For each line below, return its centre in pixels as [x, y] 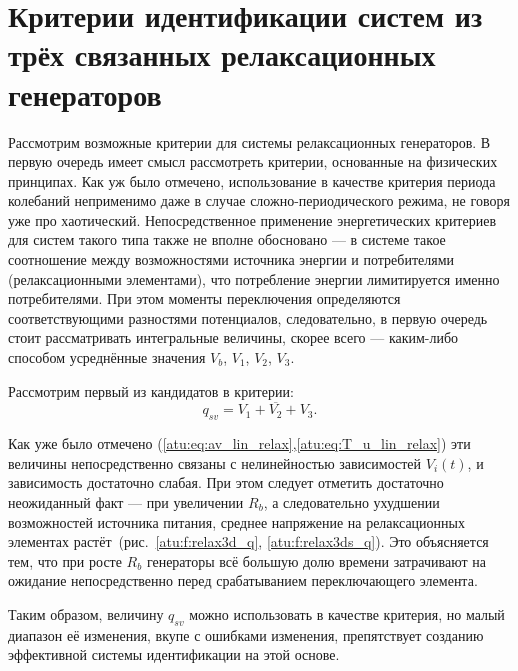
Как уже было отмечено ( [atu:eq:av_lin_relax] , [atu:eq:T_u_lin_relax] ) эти [239, 443]
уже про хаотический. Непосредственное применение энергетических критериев [252, 219]
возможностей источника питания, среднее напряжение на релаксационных [236, 521]
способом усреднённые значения [107, 357]
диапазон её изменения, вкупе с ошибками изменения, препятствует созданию [246, 634]
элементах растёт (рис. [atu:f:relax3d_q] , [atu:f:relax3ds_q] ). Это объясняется [248, 541]
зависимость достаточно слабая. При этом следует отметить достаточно [226, 482]
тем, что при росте [65, 560]
